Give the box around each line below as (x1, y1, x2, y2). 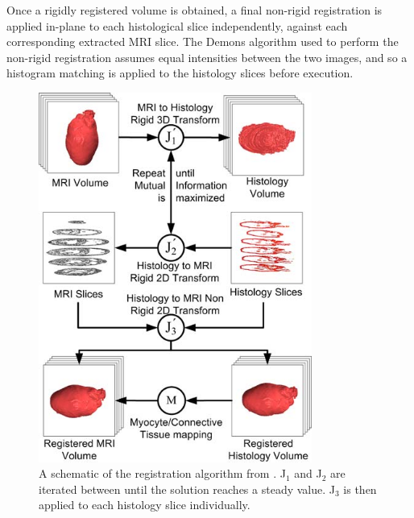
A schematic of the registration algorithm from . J (39, 465, 286, 482)
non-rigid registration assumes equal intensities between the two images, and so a (6, 48, 408, 65)
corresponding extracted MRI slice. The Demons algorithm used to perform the (6, 33, 399, 50)
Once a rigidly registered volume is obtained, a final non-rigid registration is (6, 2, 383, 18)
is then (343, 480, 377, 497)
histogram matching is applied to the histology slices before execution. (6, 64, 354, 81)
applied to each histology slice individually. (39, 496, 250, 513)
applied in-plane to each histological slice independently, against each (6, 17, 348, 34)
